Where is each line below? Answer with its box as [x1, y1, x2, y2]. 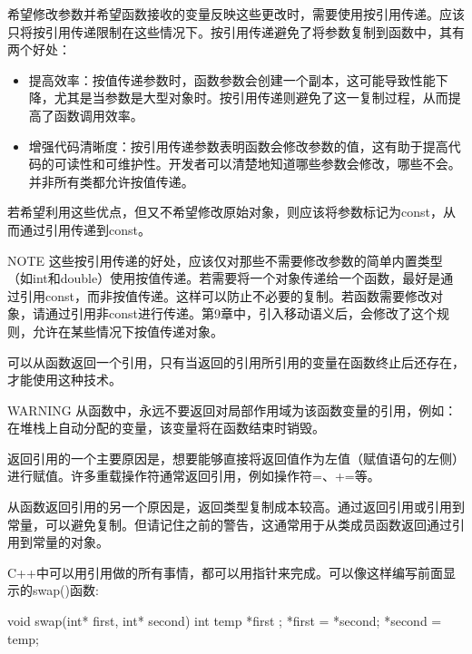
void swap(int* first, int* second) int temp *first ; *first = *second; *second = [7, 611, 442, 630]
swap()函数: [32, 581, 99, 600]
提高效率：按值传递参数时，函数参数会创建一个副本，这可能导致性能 [28, 70, 436, 89]
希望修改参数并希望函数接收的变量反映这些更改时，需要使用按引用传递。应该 [7, 5, 465, 23]
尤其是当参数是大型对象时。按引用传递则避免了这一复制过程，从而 [54, 88, 448, 107]
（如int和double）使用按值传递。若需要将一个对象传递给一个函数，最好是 [7, 268, 441, 288]
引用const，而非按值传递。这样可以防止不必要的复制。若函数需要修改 [19, 286, 430, 305]
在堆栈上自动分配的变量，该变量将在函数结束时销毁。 [7, 418, 325, 437]
